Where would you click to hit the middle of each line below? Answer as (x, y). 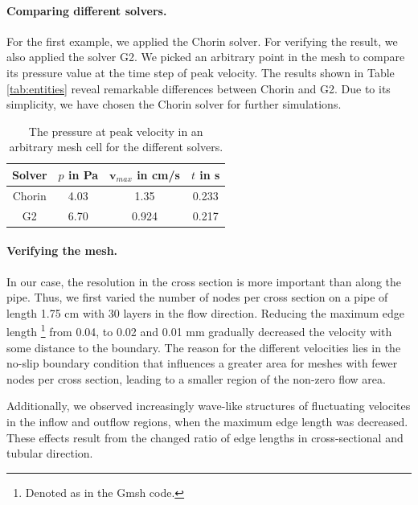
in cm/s (158, 174)
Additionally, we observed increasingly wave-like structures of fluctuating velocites (209, 406)
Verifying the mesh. (62, 250)
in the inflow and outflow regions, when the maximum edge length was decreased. (207, 421)
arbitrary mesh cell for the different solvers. (116, 147)
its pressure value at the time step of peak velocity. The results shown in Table (201, 72)
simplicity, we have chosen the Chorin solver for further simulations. (174, 104)
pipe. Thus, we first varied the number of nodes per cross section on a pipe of (197, 297)
